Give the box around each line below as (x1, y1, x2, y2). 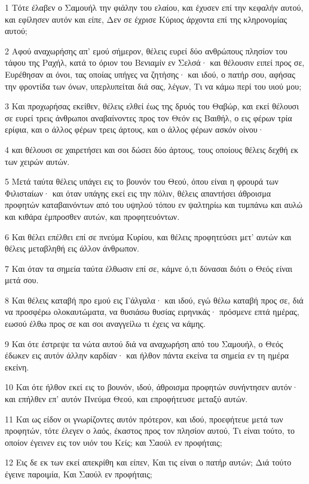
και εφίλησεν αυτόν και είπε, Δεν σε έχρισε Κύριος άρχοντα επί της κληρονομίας (5, 13, 287, 25)
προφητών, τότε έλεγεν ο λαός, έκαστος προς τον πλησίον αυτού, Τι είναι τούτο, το (5, 424, 295, 437)
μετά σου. (5, 274, 39, 286)
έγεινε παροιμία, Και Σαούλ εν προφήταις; (5, 468, 152, 480)
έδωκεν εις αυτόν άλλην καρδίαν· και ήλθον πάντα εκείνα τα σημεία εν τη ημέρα (5, 349, 289, 362)
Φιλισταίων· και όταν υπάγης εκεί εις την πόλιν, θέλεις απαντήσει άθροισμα (5, 186, 271, 199)
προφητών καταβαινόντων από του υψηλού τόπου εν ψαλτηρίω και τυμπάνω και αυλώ (5, 198, 302, 211)
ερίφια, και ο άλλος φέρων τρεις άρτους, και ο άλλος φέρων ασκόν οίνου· (5, 123, 264, 136)
